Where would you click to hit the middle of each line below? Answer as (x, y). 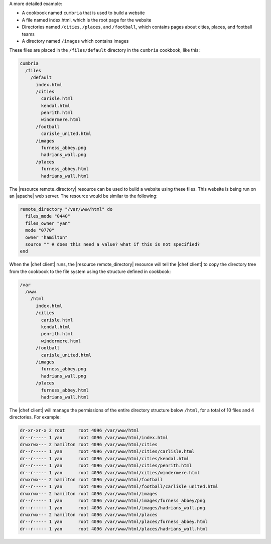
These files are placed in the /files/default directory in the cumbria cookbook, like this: (105, 50)
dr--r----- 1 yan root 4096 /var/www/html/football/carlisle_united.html (119, 487)
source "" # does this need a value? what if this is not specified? (113, 244)
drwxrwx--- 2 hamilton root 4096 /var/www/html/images (89, 494)
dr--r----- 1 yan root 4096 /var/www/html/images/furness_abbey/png (112, 501)
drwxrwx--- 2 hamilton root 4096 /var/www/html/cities (89, 445)
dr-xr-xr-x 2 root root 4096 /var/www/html (79, 431)
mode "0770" (40, 230)
